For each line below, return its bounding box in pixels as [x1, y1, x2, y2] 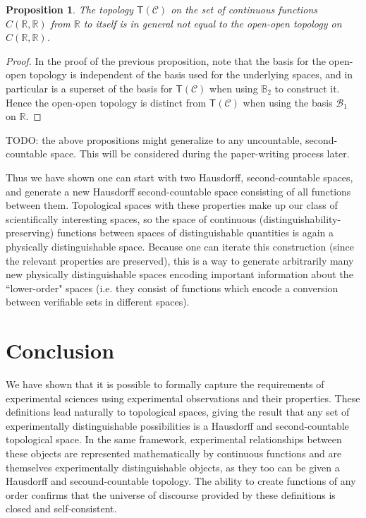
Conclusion [6, 336, 115, 365]
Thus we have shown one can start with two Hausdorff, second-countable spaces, [6, 169, 353, 184]
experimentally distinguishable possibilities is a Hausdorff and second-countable [6, 418, 349, 433]
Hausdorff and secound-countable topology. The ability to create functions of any [6, 474, 356, 488]
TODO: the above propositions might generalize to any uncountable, [6, 132, 303, 147]
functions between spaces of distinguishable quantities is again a [56, 225, 334, 240]
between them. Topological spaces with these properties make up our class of [6, 198, 338, 212]
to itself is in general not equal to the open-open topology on [83, 16, 342, 30]
